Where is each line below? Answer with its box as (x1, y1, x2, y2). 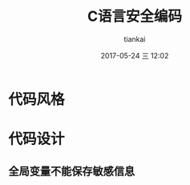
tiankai (123, 34, 146, 44)
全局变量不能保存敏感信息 (8, 164, 135, 178)
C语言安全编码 (87, 7, 183, 26)
